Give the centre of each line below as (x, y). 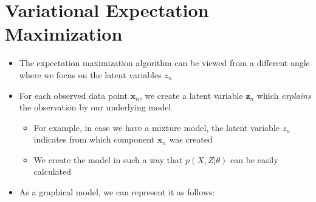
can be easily (254, 159)
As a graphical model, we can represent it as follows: (117, 192)
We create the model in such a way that (108, 159)
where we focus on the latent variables (90, 74)
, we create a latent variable (191, 95)
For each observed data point (73, 95)
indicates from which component (94, 139)
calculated (53, 171)
